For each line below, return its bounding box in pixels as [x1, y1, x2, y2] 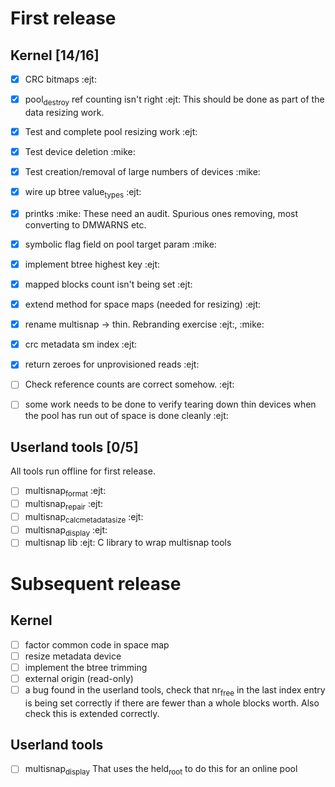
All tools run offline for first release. [10, 465, 156, 477]
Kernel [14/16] [10, 47, 100, 64]
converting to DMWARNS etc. [24, 218, 147, 231]
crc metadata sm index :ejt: [24, 338, 138, 351]
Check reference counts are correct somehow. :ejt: [24, 378, 235, 391]
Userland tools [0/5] [10, 438, 139, 456]
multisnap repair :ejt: [24, 498, 104, 512]
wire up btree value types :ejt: [24, 186, 142, 200]
